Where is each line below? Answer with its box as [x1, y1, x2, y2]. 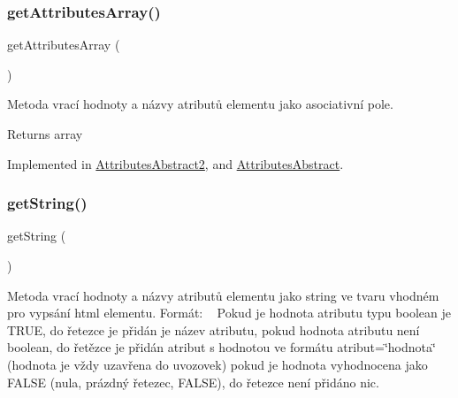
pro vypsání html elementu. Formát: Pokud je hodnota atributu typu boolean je [7, 303, 451, 322]
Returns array [7, 125, 83, 142]
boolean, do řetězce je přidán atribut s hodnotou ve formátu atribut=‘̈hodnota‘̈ [7, 338, 436, 356]
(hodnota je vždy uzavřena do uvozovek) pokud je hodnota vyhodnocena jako [7, 355, 428, 373]
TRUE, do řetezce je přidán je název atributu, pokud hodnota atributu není [7, 320, 420, 339]
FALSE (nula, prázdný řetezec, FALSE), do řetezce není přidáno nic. [7, 372, 379, 391]
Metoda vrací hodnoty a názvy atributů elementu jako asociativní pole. [7, 95, 393, 113]
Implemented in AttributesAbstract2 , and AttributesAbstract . [7, 154, 344, 172]
